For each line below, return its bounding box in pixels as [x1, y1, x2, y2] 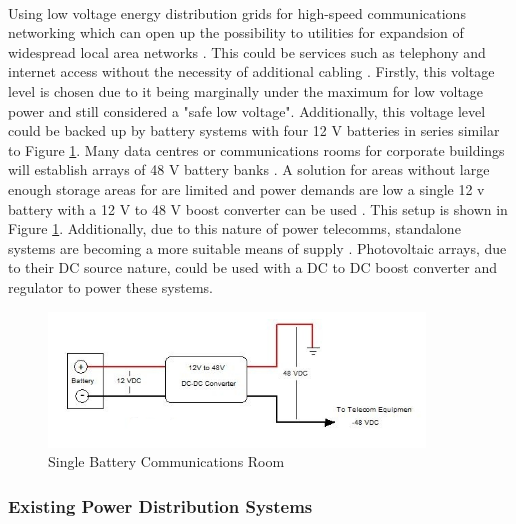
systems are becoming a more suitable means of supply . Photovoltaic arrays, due [8, 237, 507, 258]
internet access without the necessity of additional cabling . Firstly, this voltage [8, 61, 495, 82]
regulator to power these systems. [8, 276, 213, 297]
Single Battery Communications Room [48, 451, 285, 472]
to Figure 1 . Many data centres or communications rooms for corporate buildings [8, 139, 505, 160]
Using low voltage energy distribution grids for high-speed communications [8, 2, 466, 23]
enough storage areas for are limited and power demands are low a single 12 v [8, 178, 485, 199]
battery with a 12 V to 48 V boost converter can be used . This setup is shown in [8, 198, 508, 219]
